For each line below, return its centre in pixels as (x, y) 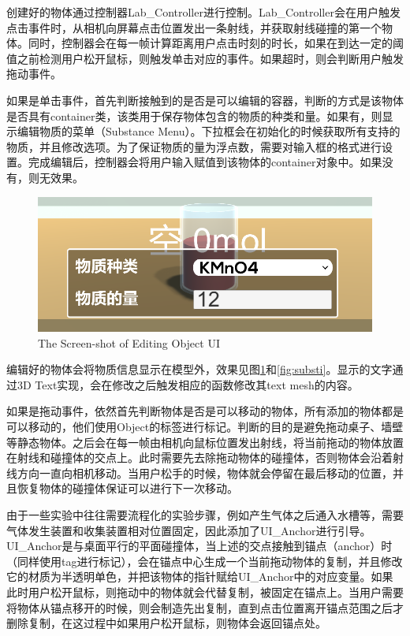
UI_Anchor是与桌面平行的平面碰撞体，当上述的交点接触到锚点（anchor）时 (199, 546)
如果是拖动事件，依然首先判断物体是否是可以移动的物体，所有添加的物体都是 (205, 411)
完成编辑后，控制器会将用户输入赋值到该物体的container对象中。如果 (205, 162)
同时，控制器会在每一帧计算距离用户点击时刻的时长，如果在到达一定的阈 (216, 43)
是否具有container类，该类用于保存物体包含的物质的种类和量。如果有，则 (194, 115)
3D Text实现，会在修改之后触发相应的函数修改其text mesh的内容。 (188, 384)
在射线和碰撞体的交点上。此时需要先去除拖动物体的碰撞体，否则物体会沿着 (199, 457)
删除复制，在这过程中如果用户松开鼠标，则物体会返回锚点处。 (166, 623)
